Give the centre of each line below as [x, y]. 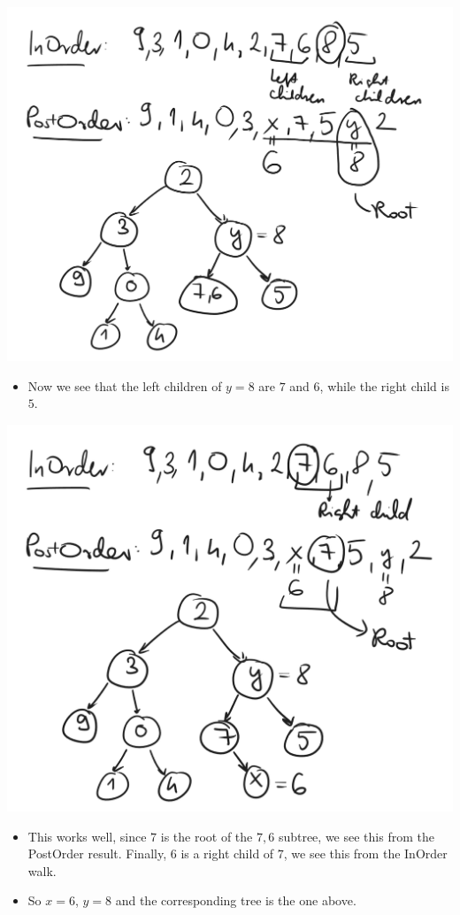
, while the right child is [384, 385]
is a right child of [227, 853]
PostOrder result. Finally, [97, 853]
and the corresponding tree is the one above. [236, 900]
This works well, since [87, 836]
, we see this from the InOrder [365, 853]
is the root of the [207, 836]
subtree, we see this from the [356, 836]
